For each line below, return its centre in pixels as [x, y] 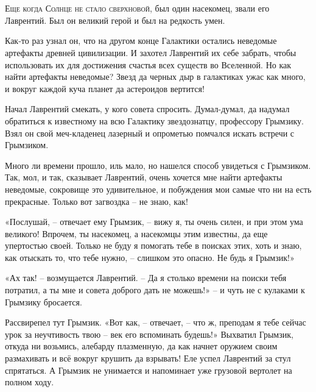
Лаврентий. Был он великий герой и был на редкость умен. [115, 20]
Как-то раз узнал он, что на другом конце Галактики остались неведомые [141, 41]
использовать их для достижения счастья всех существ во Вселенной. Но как [148, 64]
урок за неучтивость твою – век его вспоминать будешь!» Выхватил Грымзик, [149, 334]
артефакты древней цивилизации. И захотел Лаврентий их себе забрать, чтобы [151, 52]
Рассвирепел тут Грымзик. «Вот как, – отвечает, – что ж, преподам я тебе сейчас [156, 322]
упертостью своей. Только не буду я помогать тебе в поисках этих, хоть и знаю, [153, 245]
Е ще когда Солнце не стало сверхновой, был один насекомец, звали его [137, 8]
